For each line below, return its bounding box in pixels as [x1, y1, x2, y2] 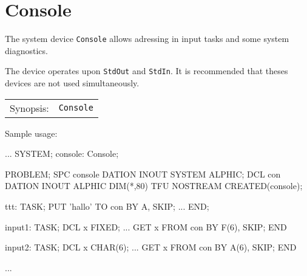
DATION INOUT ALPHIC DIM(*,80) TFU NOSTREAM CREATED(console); [5, 179, 303, 192]
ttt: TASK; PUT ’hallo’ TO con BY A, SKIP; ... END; [5, 200, 209, 212]
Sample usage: [5, 126, 58, 139]
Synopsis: [10, 100, 49, 115]
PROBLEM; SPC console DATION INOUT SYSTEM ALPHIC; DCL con [5, 167, 281, 180]
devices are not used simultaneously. [5, 77, 140, 89]
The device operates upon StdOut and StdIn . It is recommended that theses [5, 64, 288, 77]
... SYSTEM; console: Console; [5, 147, 119, 160]
